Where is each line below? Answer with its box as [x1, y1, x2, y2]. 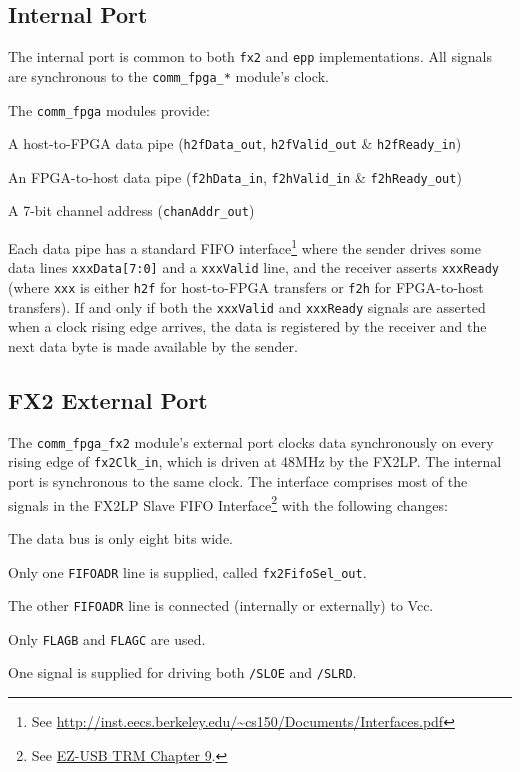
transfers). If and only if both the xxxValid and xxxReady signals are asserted [8, 296, 486, 317]
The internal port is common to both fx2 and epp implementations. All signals [8, 46, 492, 67]
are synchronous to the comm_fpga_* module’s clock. [8, 65, 329, 86]
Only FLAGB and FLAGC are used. [8, 628, 206, 649]
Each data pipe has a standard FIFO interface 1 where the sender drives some [8, 235, 481, 258]
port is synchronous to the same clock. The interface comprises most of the [8, 471, 468, 492]
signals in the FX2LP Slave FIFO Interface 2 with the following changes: [8, 491, 448, 515]
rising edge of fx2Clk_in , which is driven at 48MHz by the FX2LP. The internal [8, 451, 502, 472]
